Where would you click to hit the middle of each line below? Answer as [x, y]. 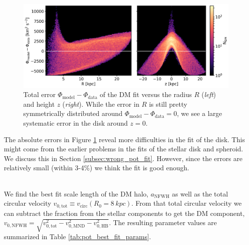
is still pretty [168, 104]
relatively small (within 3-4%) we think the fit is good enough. [97, 168]
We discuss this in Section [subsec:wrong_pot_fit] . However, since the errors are [123, 158]
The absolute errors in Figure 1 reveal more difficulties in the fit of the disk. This [124, 139]
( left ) [209, 94]
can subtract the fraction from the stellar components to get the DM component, [124, 213]
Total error [39, 94]
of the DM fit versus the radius [146, 94]
